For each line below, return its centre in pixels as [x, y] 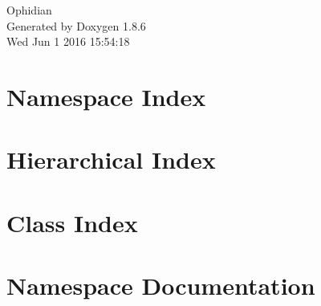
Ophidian [29, 10]
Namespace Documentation [161, 286]
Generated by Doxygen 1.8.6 [76, 25]
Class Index [72, 222]
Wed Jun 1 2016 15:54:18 [68, 41]
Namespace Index [106, 96]
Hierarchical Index [111, 159]
